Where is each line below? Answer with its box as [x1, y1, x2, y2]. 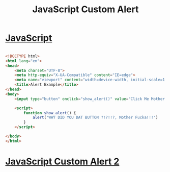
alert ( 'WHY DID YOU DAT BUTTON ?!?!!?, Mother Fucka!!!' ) [32, 115, 158, 120]
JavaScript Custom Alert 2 [5, 156, 120, 167]
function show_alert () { [23, 110, 76, 115]
